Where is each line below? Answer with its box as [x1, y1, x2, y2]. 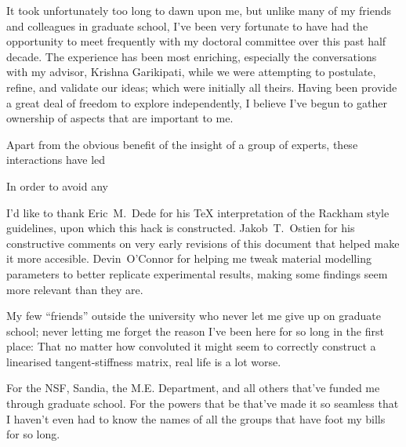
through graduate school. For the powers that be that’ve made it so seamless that [6, 395, 399, 412]
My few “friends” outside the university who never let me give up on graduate [6, 307, 381, 324]
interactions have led [6, 151, 106, 168]
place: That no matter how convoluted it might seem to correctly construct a [6, 338, 376, 354]
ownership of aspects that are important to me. [6, 110, 234, 126]
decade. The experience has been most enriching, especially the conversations [6, 48, 377, 64]
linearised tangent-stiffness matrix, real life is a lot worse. [6, 353, 281, 369]
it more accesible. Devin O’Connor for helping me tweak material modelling [6, 250, 372, 267]
